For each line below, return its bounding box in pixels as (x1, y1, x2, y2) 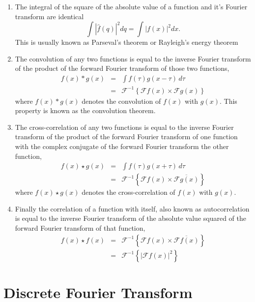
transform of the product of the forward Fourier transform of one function (15, 131, 238, 142)
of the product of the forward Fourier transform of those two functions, (15, 63, 229, 73)
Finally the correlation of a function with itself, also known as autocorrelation (15, 203, 250, 213)
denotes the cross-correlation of (82, 187, 175, 197)
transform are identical (15, 11, 84, 21)
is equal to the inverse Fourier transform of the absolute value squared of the (15, 213, 246, 223)
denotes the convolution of (82, 95, 161, 106)
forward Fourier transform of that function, (15, 222, 145, 233)
